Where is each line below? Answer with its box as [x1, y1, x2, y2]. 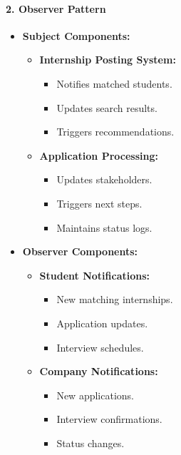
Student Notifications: [39, 267, 150, 282]
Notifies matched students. [56, 76, 172, 91]
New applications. [56, 387, 134, 402]
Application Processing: [39, 148, 158, 163]
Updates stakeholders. [56, 172, 152, 187]
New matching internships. [56, 292, 173, 307]
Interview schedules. [56, 339, 144, 354]
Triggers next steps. [56, 195, 143, 210]
